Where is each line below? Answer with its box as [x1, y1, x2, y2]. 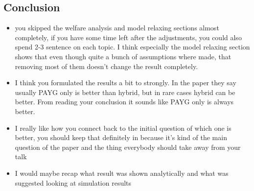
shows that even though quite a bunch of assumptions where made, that [15, 51, 231, 61]
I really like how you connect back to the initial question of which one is [15, 122, 231, 133]
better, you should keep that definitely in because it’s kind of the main [15, 132, 227, 143]
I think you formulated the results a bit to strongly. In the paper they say [15, 77, 236, 88]
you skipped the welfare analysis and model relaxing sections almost [15, 23, 219, 33]
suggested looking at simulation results [15, 177, 132, 188]
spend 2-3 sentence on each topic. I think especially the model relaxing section [15, 42, 250, 52]
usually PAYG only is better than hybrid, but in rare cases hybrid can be [15, 87, 235, 97]
